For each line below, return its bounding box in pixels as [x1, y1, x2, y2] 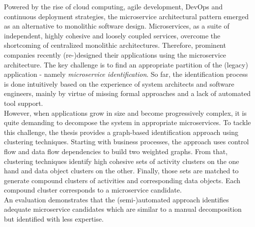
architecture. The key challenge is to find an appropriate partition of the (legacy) [4, 59, 248, 69]
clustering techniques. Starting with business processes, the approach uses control [4, 136, 249, 147]
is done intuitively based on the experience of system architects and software [4, 78, 234, 89]
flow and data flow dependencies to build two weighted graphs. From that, [4, 146, 228, 156]
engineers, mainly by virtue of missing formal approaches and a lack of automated [4, 88, 251, 98]
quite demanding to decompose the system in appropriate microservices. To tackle [4, 117, 251, 128]
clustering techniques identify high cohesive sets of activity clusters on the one [4, 156, 239, 166]
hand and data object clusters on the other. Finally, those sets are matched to [4, 165, 239, 176]
